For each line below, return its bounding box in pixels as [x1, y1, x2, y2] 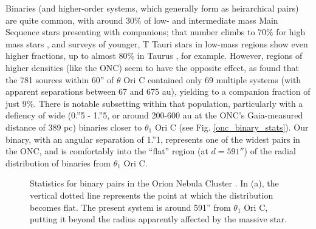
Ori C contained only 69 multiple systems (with [123, 73, 301, 86]
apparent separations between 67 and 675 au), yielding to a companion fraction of [5, 85, 311, 98]
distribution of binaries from [5, 156, 111, 169]
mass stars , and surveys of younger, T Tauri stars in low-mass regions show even [5, 37, 308, 50]
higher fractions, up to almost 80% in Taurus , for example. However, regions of [5, 49, 303, 62]
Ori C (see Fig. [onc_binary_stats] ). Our [154, 120, 309, 133]
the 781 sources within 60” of [5, 73, 114, 86]
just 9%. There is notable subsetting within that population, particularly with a [5, 97, 303, 109]
